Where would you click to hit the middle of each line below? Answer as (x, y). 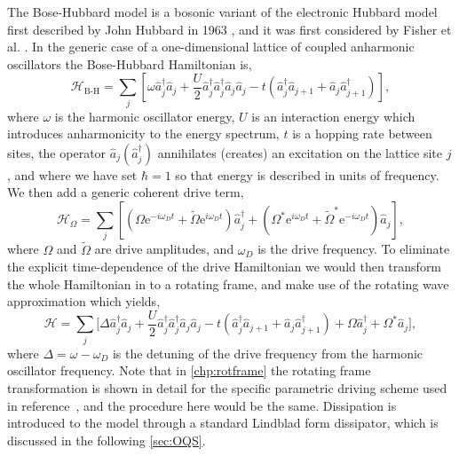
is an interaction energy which (333, 116)
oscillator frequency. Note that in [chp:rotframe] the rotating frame (189, 370)
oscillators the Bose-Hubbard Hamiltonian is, (130, 63)
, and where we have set (72, 174)
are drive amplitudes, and (164, 249)
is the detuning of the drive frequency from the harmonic (268, 353)
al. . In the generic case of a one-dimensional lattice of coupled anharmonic (211, 47)
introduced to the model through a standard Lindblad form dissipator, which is (223, 423)
